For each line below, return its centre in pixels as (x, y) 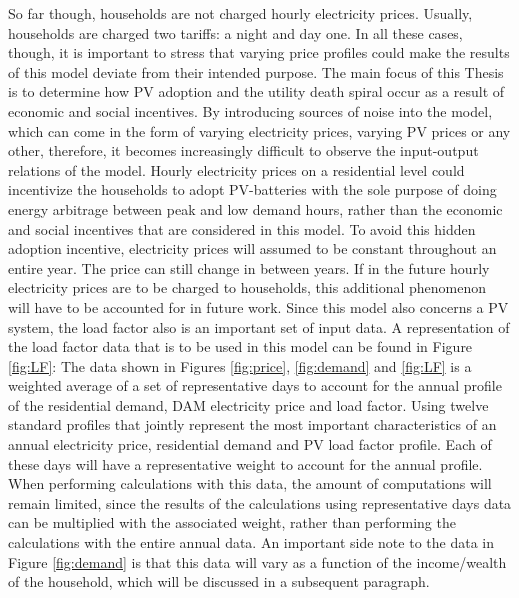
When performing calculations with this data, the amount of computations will (250, 483)
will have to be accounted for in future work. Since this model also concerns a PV (258, 306)
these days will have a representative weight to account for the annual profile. (245, 463)
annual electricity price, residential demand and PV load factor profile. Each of (250, 444)
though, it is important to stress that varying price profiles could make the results (259, 52)
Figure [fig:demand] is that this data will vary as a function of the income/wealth (257, 561)
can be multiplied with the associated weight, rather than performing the (232, 522)
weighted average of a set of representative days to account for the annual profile (255, 385)
